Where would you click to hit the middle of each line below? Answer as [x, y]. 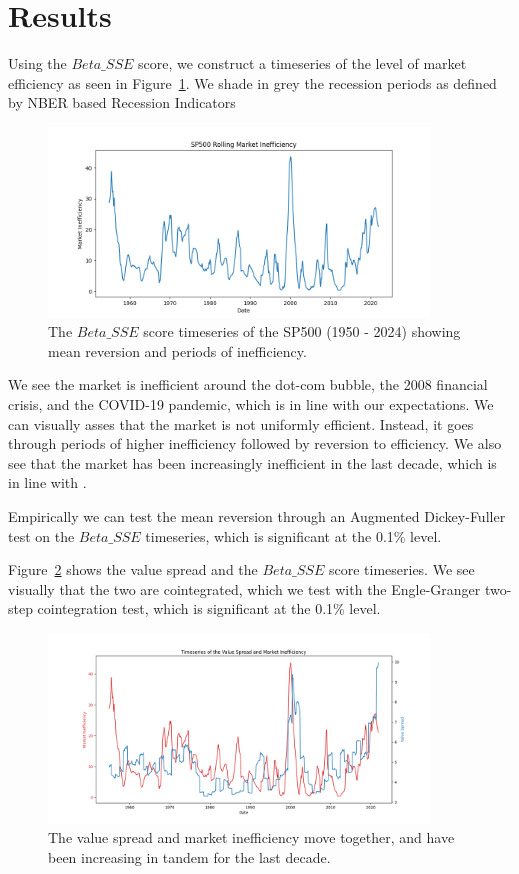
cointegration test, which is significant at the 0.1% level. [209, 608]
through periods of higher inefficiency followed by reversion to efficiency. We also [255, 443]
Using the [37, 63]
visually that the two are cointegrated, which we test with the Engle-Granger [244, 588]
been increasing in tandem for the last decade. [189, 857]
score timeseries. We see [401, 569]
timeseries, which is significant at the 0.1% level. [293, 535]
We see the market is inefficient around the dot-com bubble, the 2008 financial [248, 384]
